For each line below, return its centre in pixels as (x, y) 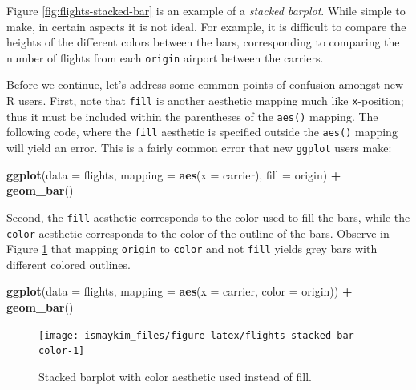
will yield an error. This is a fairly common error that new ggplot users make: (199, 147)
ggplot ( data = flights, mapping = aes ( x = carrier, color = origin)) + (180, 291)
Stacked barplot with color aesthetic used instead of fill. (175, 376)
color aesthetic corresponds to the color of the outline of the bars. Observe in (198, 233)
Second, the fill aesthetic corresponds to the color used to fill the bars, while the (208, 217)
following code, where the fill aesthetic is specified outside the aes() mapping (202, 132)
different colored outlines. (69, 264)
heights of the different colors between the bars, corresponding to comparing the (203, 42)
